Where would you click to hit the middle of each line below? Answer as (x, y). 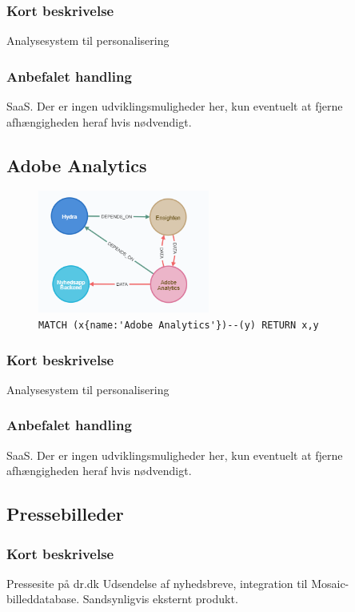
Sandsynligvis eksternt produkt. (160, 599)
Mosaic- (330, 583)
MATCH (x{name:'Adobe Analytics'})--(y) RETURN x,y (179, 326)
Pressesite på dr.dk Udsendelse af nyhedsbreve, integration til (157, 583)
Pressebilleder (65, 514)
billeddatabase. (43, 599)
